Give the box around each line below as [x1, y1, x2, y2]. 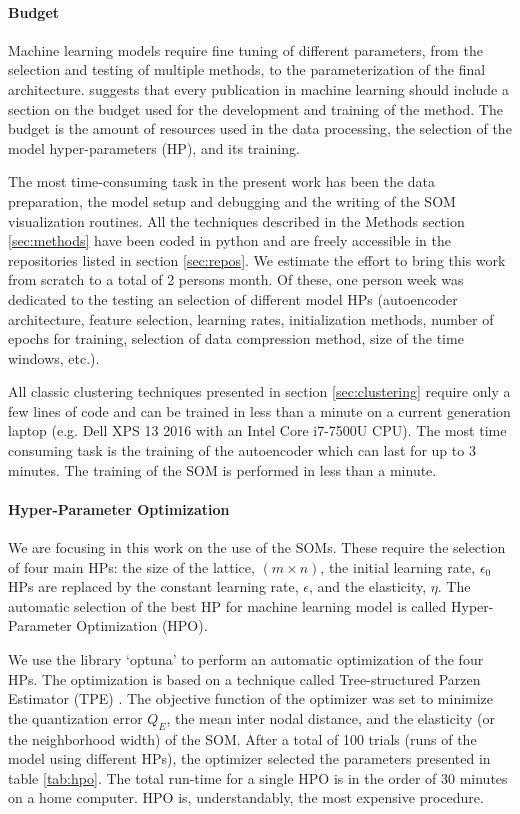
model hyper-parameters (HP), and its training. [8, 137, 300, 158]
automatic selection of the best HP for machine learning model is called [8, 595, 447, 616]
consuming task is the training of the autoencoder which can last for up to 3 [8, 440, 476, 461]
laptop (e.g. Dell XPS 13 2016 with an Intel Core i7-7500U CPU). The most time [8, 420, 507, 441]
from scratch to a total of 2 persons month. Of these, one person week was [8, 269, 464, 290]
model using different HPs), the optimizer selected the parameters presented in [8, 748, 491, 769]
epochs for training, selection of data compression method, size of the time [8, 328, 464, 349]
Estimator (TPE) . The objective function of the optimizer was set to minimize [8, 688, 494, 709]
